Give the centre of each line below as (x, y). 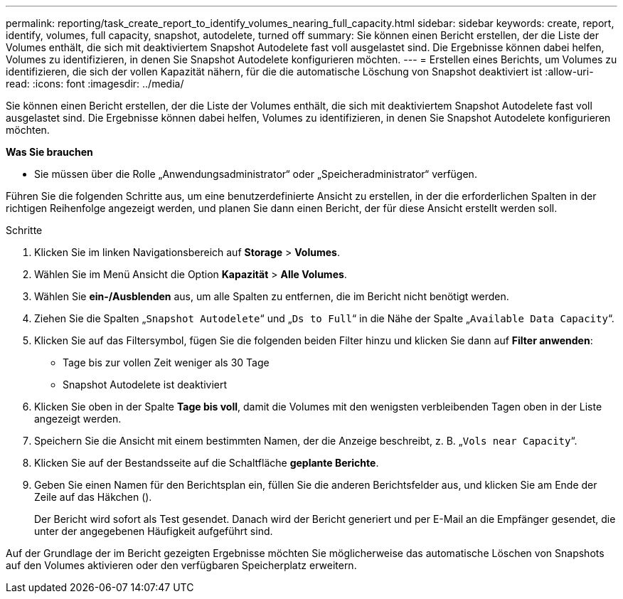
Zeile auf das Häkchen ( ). (93, 497)
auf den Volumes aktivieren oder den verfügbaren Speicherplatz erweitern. (181, 565)
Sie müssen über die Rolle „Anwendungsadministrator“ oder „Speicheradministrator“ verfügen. (256, 174)
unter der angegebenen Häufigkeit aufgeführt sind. (154, 531)
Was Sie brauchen (49, 152)
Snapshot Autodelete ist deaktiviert (145, 385)
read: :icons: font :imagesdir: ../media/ (95, 84)
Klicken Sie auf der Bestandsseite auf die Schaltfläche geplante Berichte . (207, 463)
